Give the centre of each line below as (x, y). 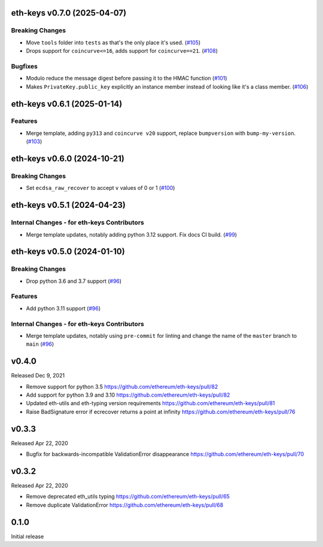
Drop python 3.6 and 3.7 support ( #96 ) (74, 281)
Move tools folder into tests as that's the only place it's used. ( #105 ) (113, 43)
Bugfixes (25, 66)
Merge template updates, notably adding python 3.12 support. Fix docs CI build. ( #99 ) (132, 234)
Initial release (28, 536)
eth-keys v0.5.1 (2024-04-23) (68, 205)
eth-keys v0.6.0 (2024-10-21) (68, 159)
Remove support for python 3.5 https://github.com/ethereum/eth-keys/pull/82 (122, 386)
